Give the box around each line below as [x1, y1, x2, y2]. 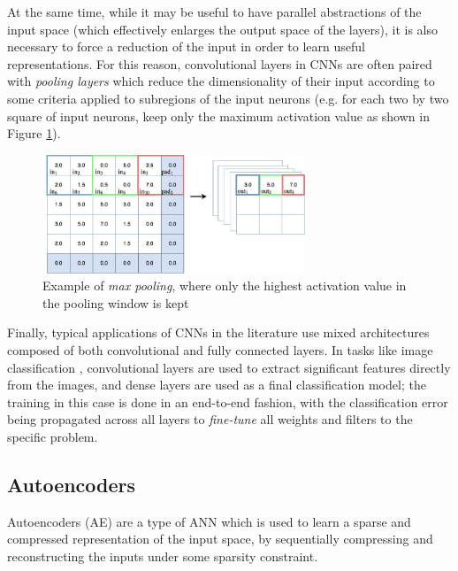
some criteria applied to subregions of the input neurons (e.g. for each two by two [7, 89, 449, 107]
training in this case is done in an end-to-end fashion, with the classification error [7, 392, 448, 411]
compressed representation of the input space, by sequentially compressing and [7, 529, 433, 548]
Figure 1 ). [7, 124, 61, 143]
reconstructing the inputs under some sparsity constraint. [7, 546, 318, 565]
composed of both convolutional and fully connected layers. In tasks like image [7, 340, 433, 359]
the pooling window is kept [42, 293, 189, 312]
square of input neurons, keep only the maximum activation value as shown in [7, 106, 430, 125]
